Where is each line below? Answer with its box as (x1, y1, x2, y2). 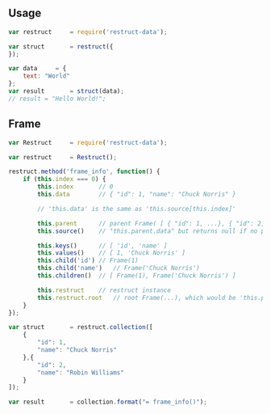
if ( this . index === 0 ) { (23, 175, 106, 184)
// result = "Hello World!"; (8, 95, 106, 103)
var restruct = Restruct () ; (8, 153, 117, 161)
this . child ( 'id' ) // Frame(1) (37, 256, 139, 265)
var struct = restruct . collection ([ (8, 323, 153, 332)
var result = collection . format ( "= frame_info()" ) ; (8, 398, 207, 407)
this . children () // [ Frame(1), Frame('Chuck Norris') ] (37, 272, 236, 280)
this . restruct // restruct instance (37, 286, 172, 294)
